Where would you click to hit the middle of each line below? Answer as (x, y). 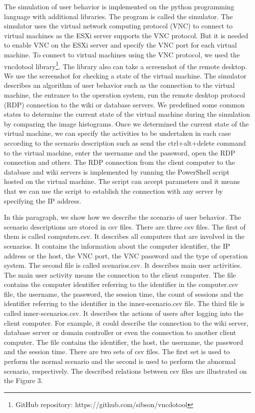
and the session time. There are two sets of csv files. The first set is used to (117, 351)
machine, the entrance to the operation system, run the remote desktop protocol (125, 95)
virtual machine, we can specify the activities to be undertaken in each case (117, 133)
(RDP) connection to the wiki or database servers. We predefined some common (125, 104)
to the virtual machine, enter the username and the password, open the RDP (120, 152)
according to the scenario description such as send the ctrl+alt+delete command (125, 142)
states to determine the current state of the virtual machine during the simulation (127, 114)
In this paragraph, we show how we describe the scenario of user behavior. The (123, 217)
